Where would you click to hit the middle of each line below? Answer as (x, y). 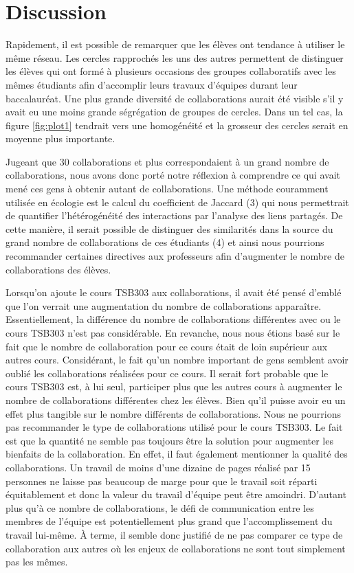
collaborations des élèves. (58, 269)
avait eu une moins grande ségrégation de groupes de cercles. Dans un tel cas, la (174, 112)
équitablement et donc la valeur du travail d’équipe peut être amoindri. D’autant (176, 494)
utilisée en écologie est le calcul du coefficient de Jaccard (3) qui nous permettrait (177, 202)
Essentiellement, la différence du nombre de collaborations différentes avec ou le (173, 319)
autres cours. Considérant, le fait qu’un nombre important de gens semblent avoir (177, 360)
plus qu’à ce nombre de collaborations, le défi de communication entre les (160, 507)
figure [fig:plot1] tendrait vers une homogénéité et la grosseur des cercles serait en (177, 125)
